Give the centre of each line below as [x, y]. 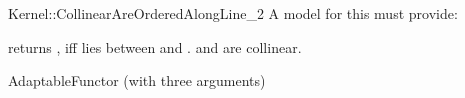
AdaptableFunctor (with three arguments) [137, 80]
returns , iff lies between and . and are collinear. [155, 46]
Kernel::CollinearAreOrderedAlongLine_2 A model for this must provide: [233, 13]
